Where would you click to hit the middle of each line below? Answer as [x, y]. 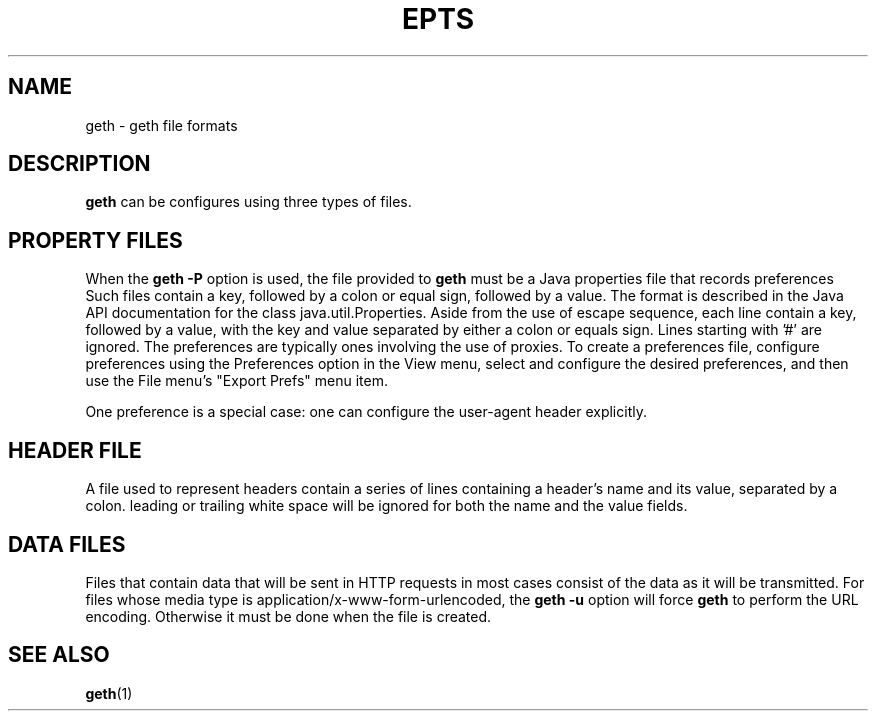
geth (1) [109, 693]
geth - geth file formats [161, 125]
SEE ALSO [59, 655]
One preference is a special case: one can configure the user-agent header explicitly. [366, 412]
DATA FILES [67, 544]
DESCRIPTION [79, 164]
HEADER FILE [75, 450]
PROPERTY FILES [95, 240]
